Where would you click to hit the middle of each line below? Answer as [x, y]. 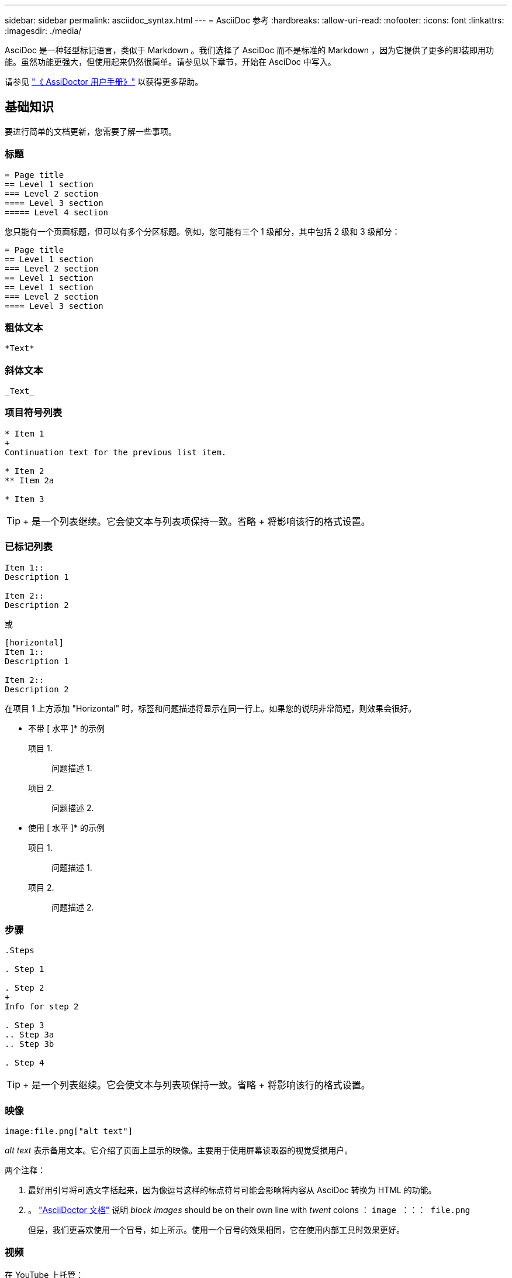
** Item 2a [30, 480]
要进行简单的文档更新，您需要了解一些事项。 [91, 131]
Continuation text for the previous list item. [116, 452]
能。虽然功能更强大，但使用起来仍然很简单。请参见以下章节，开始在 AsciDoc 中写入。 [170, 62]
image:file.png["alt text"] [69, 1131]
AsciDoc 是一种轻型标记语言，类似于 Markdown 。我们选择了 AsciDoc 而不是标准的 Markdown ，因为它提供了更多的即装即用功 [250, 50]
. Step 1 [25, 969]
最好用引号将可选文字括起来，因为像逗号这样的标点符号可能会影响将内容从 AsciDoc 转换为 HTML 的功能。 [232, 1190]
